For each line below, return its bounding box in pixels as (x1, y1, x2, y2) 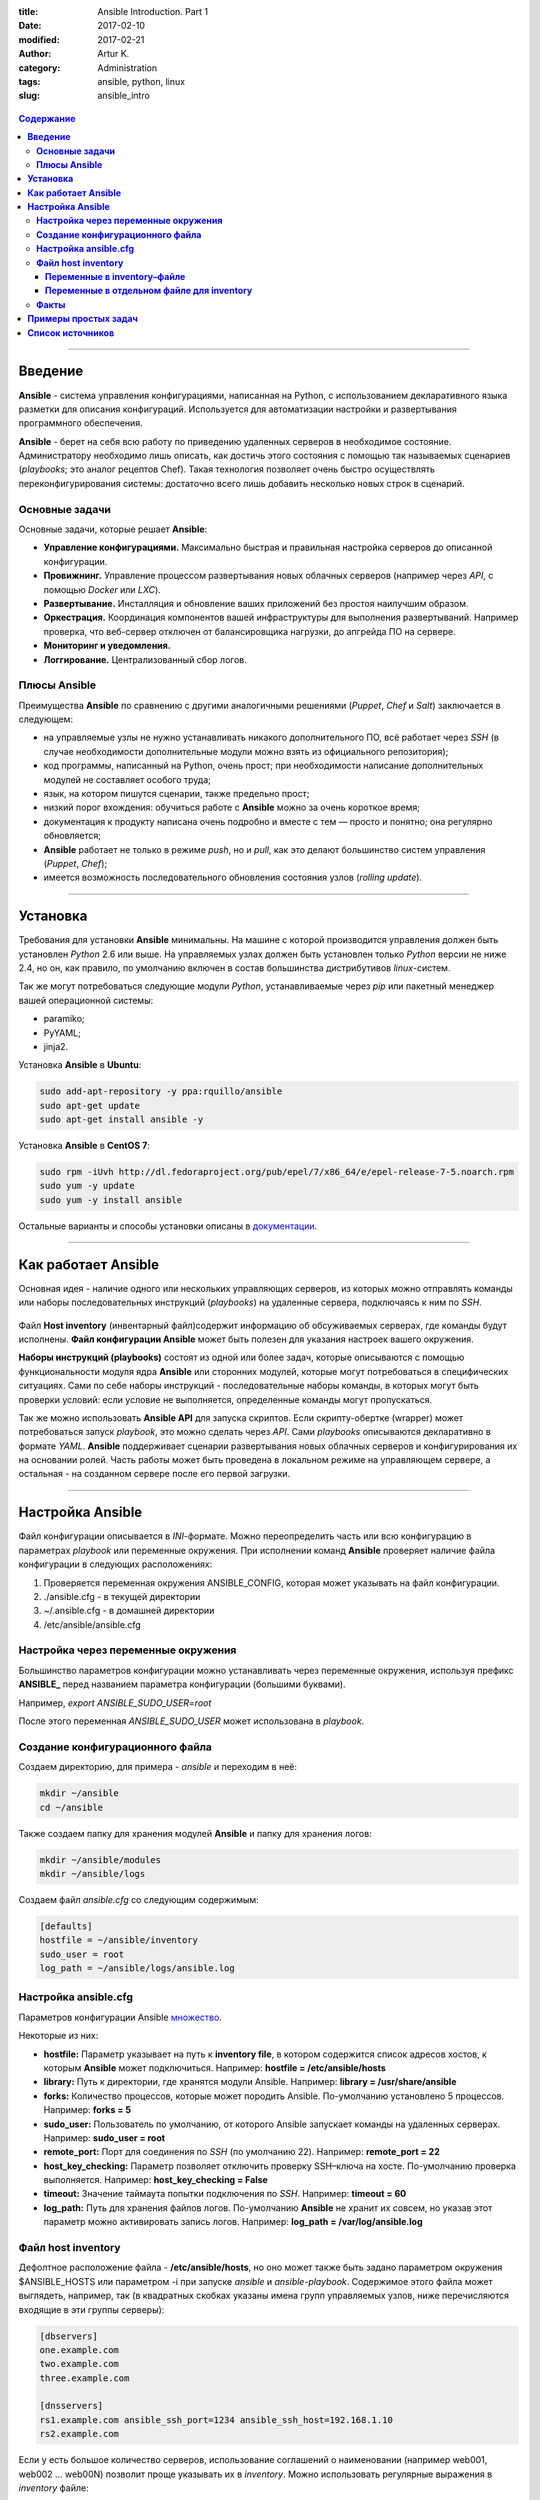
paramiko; (43, 1013, 85, 1025)
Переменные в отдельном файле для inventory (45, 285, 253, 297)
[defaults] (39, 1920, 93, 1932)
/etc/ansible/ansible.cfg (43, 1618, 142, 1630)
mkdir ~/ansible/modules (39, 1854, 162, 1865)
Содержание (18, 112, 76, 124)
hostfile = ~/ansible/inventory (39, 1935, 199, 1946)
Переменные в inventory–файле (45, 271, 186, 283)
